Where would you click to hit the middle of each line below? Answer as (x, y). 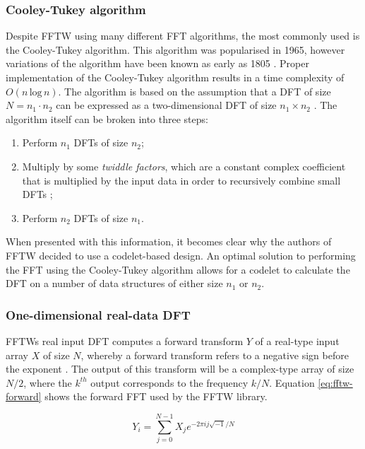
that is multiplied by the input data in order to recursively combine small (181, 180)
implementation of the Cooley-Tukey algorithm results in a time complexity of (175, 77)
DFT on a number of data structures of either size (114, 283)
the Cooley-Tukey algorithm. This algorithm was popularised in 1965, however (175, 49)
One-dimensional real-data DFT (98, 314)
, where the (48, 382)
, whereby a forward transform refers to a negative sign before (215, 355)
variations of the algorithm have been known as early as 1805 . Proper (157, 63)
